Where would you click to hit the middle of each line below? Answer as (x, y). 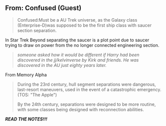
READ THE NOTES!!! (26, 119)
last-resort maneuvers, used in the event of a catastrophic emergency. (89, 89)
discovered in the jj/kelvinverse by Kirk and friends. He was (78, 60)
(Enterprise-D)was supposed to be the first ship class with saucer (84, 25)
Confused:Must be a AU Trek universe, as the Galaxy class (77, 20)
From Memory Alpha (26, 75)
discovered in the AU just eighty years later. (62, 65)
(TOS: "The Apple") (37, 94)
